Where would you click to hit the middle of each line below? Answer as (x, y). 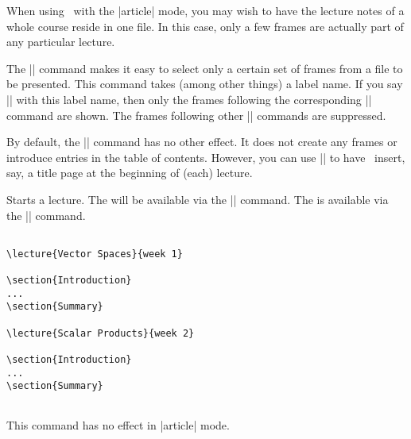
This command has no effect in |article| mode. (118, 424)
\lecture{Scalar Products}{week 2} (101, 333)
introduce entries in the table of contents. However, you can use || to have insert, (206, 157)
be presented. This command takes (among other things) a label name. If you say (205, 84)
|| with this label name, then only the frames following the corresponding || (189, 99)
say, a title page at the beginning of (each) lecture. (130, 173)
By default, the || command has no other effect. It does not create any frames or (202, 142)
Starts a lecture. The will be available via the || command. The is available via (198, 199)
